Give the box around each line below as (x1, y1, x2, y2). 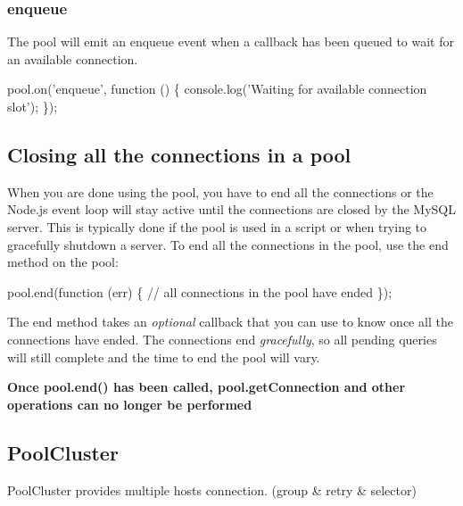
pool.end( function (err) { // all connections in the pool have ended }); (7, 282, 393, 301)
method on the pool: (7, 253, 119, 271)
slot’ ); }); (7, 97, 58, 115)
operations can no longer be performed (7, 394, 252, 413)
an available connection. (7, 49, 138, 68)
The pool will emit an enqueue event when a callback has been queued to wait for (7, 32, 454, 51)
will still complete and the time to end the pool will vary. (7, 347, 320, 366)
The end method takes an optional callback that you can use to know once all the (7, 312, 453, 331)
